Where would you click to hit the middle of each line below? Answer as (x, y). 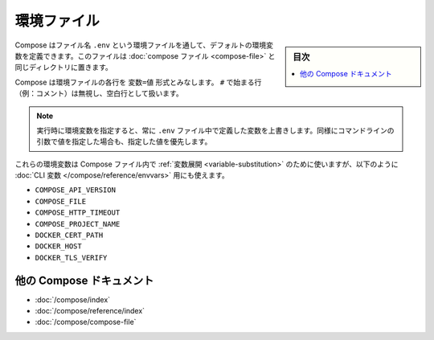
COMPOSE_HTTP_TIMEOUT (78, 213)
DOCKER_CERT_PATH (69, 236)
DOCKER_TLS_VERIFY (71, 258)
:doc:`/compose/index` (73, 299)
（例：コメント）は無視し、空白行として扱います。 (99, 93)
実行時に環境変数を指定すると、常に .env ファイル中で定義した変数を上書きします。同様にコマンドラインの (215, 130)
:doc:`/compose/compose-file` (86, 322)
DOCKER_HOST (58, 246)
